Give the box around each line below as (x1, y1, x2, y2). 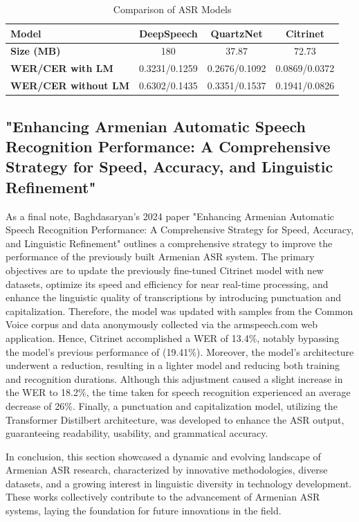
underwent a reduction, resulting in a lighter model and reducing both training (6, 358, 340, 372)
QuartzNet (210, 26, 263, 40)
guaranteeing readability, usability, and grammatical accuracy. (6, 426, 268, 440)
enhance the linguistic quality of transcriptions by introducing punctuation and (6, 290, 341, 305)
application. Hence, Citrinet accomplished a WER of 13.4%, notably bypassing (6, 330, 340, 345)
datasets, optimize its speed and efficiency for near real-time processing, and (6, 276, 329, 291)
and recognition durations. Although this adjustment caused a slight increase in (6, 371, 343, 386)
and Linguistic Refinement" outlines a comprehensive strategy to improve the (6, 235, 333, 250)
